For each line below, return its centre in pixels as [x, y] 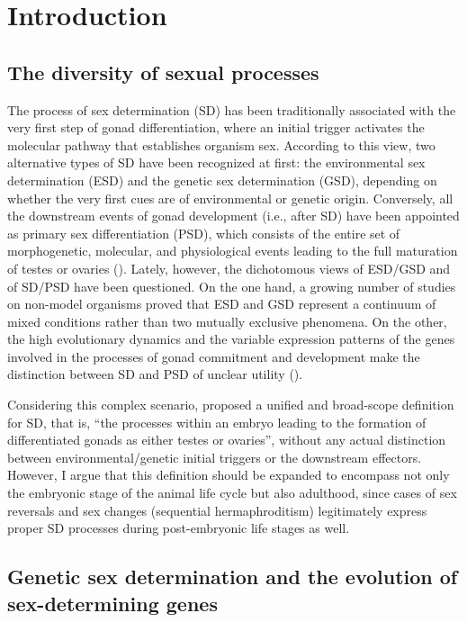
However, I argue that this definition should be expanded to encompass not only [229, 475]
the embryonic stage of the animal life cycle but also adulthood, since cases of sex [232, 493]
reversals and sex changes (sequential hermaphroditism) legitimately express [217, 510]
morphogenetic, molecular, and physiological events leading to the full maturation [233, 251]
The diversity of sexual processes [163, 72]
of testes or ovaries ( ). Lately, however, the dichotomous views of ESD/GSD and [229, 268]
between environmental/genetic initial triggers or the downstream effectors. [215, 457]
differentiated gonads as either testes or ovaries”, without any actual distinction [227, 440]
